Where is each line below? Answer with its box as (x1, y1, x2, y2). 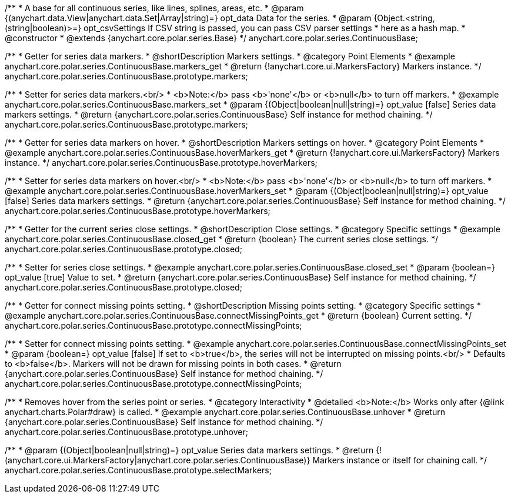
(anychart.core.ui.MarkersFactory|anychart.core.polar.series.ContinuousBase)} (5, 455, 310, 465)
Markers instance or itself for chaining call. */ (312, 455, 487, 465)
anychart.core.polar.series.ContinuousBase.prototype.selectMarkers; (5, 465, 272, 475)
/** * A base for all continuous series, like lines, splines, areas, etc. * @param (5, 3, 304, 13)
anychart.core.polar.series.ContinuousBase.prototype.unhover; (5, 427, 248, 437)
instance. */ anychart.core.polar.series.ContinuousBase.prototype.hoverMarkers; (5, 158, 318, 168)
